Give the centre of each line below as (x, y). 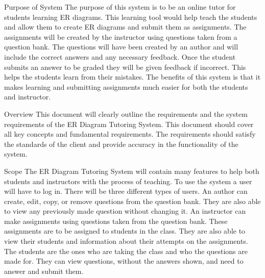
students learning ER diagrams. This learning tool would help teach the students (131, 17)
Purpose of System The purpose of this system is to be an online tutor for (120, 7)
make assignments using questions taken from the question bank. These (116, 221)
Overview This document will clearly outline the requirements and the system (126, 113)
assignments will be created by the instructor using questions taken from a (121, 36)
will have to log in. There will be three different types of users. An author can (126, 191)
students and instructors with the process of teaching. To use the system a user (128, 181)
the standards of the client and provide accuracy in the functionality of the (121, 144)
